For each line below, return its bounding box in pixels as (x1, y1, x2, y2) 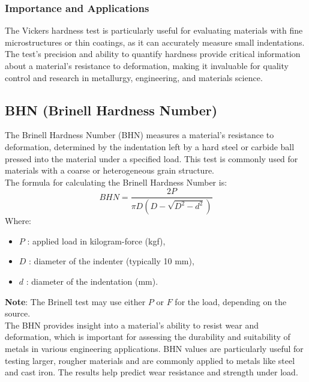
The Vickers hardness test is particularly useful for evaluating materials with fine (5, 24, 303, 37)
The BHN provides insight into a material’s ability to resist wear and (5, 318, 259, 331)
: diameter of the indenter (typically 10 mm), (29, 255, 194, 267)
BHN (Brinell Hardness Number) (5, 100, 218, 119)
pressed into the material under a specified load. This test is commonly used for (5, 152, 298, 165)
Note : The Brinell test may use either (5, 295, 146, 308)
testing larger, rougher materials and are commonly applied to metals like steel (5, 354, 295, 366)
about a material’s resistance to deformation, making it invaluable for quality (5, 59, 289, 71)
